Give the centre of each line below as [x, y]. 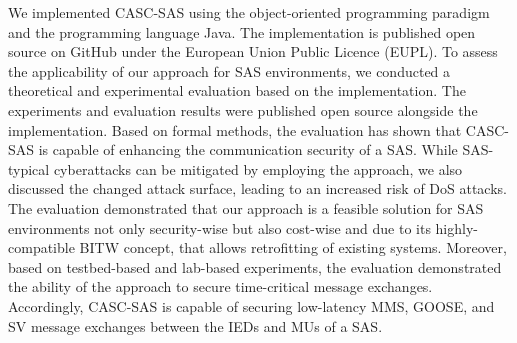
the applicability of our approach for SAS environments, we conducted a [229, 70]
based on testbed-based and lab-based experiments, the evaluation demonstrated [255, 266]
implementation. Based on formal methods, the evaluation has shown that [235, 129]
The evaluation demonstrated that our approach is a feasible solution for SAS [246, 207]
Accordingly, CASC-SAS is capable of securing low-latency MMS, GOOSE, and [251, 305]
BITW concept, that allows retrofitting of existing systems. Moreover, [293, 247]
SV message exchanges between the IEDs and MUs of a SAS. [195, 325]
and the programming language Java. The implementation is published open [242, 31]
